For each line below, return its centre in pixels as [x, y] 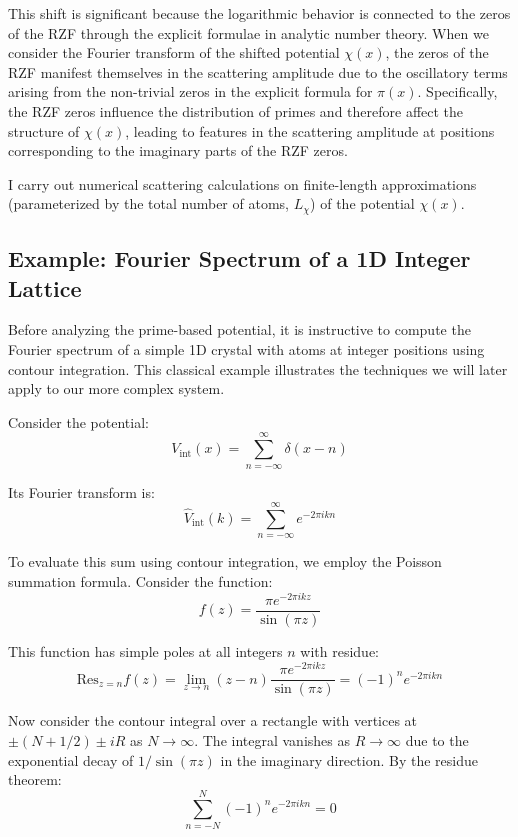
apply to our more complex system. [116, 388]
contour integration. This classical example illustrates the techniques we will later [258, 368]
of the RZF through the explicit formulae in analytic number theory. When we [248, 32]
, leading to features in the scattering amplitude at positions [310, 130]
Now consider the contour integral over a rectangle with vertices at [213, 720]
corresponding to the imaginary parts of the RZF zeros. [178, 150]
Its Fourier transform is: [81, 491]
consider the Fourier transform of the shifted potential [174, 52]
